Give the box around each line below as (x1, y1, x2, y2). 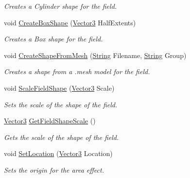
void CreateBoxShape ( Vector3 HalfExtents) (4, 17, 136, 27)
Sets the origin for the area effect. (4, 164, 104, 175)
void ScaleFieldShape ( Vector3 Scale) (4, 82, 115, 93)
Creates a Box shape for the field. (4, 34, 103, 44)
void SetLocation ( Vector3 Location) (4, 148, 113, 158)
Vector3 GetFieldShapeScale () (4, 116, 96, 126)
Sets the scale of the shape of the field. (4, 99, 118, 109)
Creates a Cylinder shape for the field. (4, 1, 117, 11)
